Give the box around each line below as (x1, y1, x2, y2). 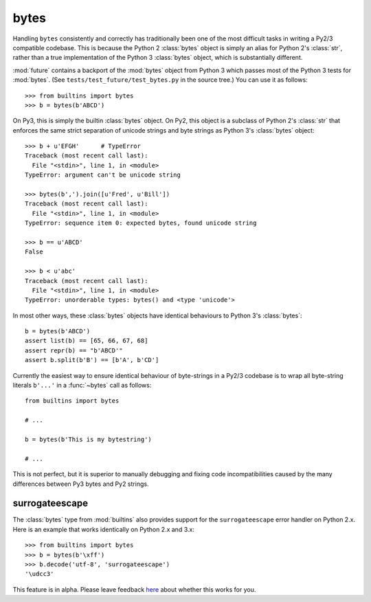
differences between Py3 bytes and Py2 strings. (12, 480, 149, 488)
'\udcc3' (25, 570, 54, 578)
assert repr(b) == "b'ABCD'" (25, 346, 123, 354)
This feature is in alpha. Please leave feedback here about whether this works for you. (12, 585, 256, 594)
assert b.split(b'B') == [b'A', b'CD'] (25, 356, 159, 364)
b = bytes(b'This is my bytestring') (25, 436, 153, 443)
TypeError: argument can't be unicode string (25, 171, 181, 179)
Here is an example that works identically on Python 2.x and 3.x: (12, 525, 195, 533)
